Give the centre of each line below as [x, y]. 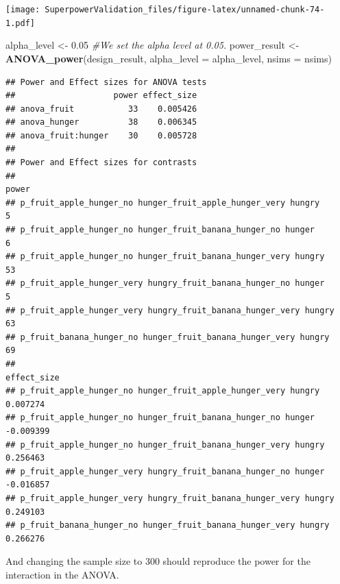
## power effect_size [101, 96]
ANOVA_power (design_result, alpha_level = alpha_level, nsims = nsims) [169, 58]
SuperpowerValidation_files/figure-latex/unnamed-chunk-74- [185, 10]
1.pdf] [20, 23]
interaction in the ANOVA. [62, 574]
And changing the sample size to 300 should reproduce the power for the [158, 561]
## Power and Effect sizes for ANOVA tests [106, 82]
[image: [23, 10]
